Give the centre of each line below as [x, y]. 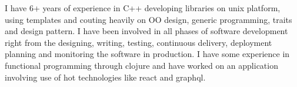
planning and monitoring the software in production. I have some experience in [147, 54]
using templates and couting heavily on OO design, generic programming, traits [148, 19]
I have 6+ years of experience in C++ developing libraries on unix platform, [143, 8]
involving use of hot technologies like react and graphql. [105, 77]
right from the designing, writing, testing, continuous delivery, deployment [139, 42]
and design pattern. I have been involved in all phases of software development [146, 31]
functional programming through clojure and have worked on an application [141, 65]
